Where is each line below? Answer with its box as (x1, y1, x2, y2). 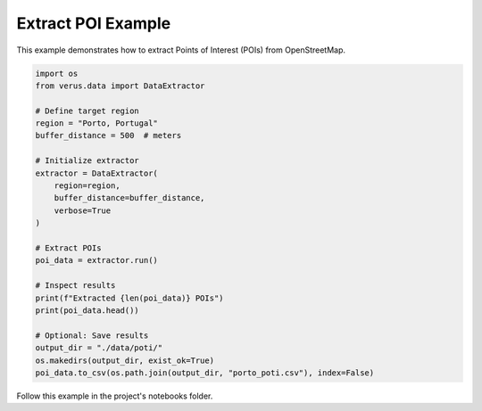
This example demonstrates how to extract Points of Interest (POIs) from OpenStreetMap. (16, 45, 346, 55)
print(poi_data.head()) (35, 305, 140, 316)
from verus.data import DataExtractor (35, 80, 205, 91)
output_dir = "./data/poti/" (35, 343, 163, 353)
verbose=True (54, 205, 112, 216)
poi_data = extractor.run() (35, 255, 158, 266)
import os (35, 68, 79, 78)
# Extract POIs (35, 243, 102, 253)
